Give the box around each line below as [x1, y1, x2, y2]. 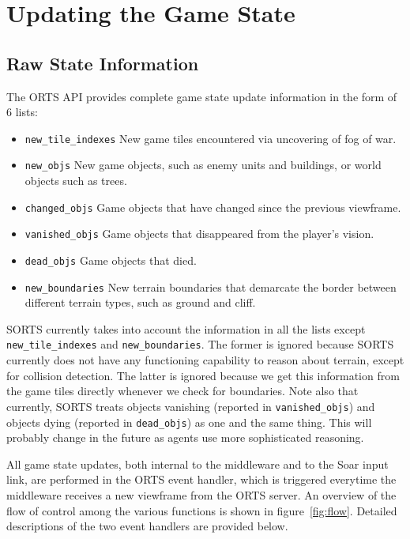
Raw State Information [6, 51, 199, 75]
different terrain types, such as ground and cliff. [24, 294, 256, 311]
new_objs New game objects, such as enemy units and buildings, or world [24, 156, 382, 173]
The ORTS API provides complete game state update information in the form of [6, 88, 397, 104]
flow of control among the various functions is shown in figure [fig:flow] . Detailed [6, 502, 397, 518]
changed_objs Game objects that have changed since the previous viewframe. [24, 198, 401, 215]
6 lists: [6, 104, 38, 120]
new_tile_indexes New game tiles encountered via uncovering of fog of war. [24, 130, 397, 146]
